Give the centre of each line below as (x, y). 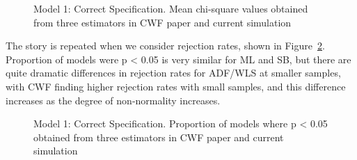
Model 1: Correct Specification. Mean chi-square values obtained (171, 8)
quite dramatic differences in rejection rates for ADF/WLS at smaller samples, (173, 73)
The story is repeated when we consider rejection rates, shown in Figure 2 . (165, 46)
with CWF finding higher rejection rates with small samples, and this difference (176, 86)
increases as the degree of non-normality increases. (113, 100)
